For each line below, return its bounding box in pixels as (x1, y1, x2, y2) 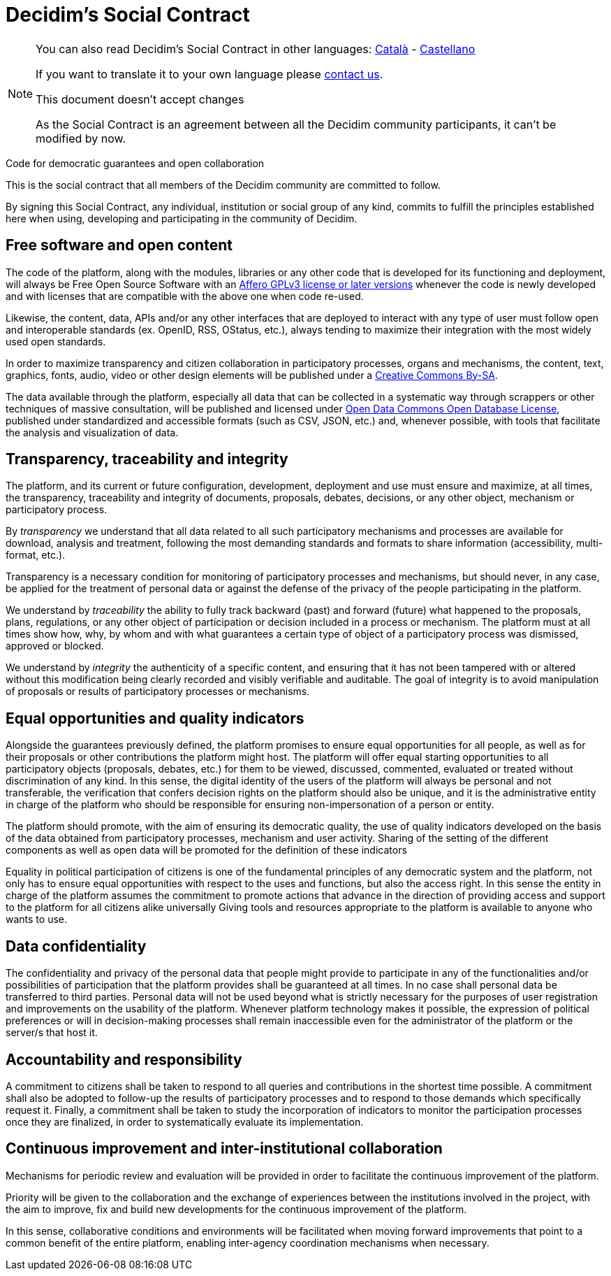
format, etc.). (6, 549, 66, 561)
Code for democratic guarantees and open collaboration (6, 157, 265, 169)
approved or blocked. (6, 640, 104, 652)
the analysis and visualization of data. (6, 426, 179, 438)
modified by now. (36, 131, 126, 145)
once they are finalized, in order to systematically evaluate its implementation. (6, 1115, 364, 1128)
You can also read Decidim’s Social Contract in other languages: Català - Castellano (36, 41, 476, 56)
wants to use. (6, 913, 67, 926)
